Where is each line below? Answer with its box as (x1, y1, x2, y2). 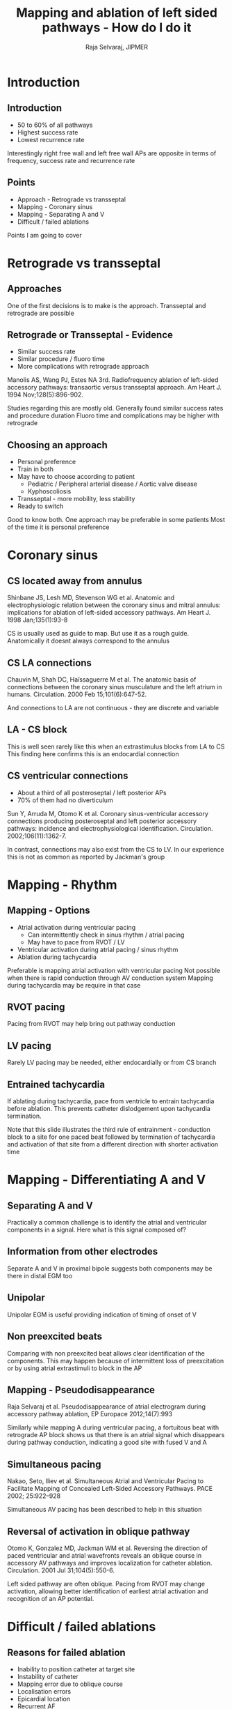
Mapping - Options (7, 905, 90, 917)
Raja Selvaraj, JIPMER (85, 43, 148, 51)
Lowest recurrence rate (17, 135, 85, 144)
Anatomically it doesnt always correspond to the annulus (7, 636, 170, 645)
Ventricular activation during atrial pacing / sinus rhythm (17, 945, 179, 953)
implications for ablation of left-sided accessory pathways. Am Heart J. (7, 608, 211, 617)
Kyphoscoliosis (27, 487, 72, 496)
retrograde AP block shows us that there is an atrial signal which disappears (7, 1431, 225, 1439)
